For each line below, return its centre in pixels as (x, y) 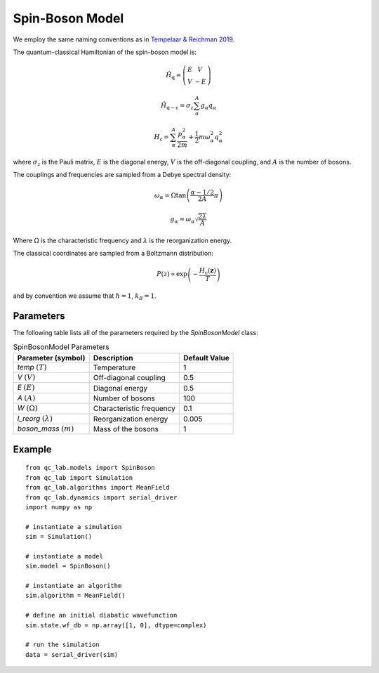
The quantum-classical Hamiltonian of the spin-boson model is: (105, 52)
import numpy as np (59, 507)
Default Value (206, 358)
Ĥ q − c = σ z (177, 106)
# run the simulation (62, 645)
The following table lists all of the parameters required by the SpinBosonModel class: (136, 332)
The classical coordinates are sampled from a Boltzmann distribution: (113, 254)
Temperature (114, 367)
